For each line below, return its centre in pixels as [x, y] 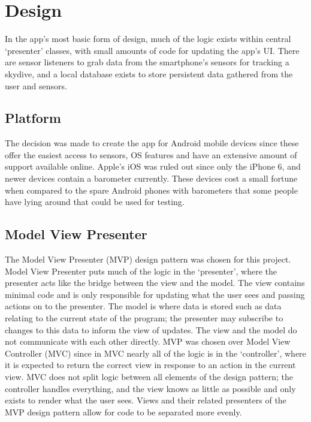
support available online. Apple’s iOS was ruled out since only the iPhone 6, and [153, 166]
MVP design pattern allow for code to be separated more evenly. [123, 412]
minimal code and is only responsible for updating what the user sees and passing [155, 294]
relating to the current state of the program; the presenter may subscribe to [144, 318]
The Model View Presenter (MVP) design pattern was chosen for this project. [148, 259]
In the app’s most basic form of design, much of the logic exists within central [148, 39]
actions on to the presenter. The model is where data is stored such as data [143, 306]
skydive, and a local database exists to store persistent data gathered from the [149, 73]
